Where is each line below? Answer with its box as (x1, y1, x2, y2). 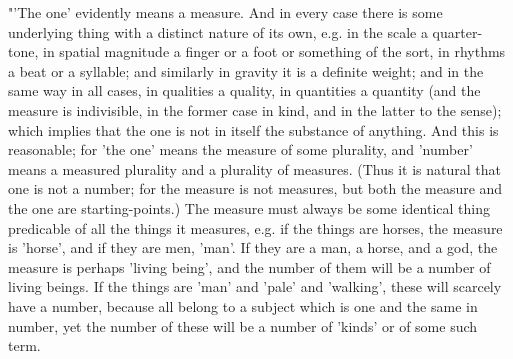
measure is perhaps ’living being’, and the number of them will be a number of (8, 256, 491, 277)
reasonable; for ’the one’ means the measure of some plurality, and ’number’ (8, 139, 473, 160)
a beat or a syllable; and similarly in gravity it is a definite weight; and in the (8, 60, 484, 81)
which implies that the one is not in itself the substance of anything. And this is (8, 119, 499, 140)
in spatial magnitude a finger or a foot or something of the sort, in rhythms (42, 41, 506, 62)
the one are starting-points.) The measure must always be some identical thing (8, 197, 490, 218)
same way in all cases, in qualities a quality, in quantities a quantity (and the (8, 80, 481, 101)
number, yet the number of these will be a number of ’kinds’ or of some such (8, 315, 478, 336)
